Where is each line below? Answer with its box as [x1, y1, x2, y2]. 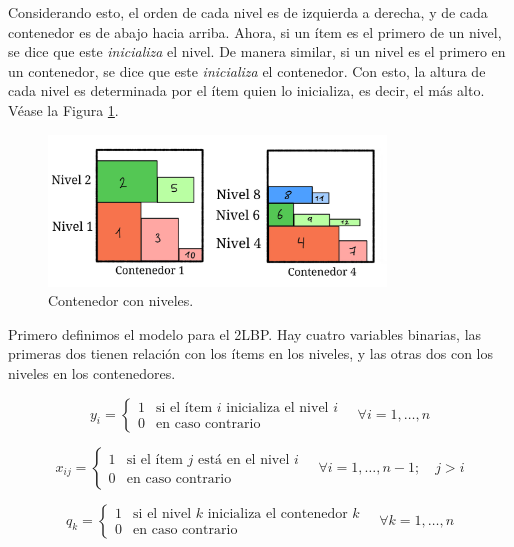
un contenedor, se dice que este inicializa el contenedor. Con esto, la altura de [8, 60, 486, 81]
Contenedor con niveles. [48, 290, 194, 311]
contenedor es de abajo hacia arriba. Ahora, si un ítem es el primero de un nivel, [8, 21, 502, 42]
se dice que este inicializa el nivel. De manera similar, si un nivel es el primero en [8, 41, 506, 62]
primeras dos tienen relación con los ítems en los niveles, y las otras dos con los [8, 343, 494, 364]
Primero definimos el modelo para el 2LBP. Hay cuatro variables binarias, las [8, 323, 482, 344]
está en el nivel [197, 452, 290, 467]
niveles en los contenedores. [8, 362, 176, 383]
